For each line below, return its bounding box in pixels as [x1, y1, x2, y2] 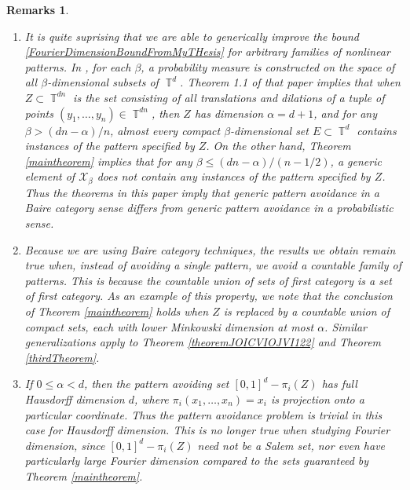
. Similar [324, 318, 367, 335]
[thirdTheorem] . [24, 349, 100, 365]
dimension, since [24, 437, 105, 453]
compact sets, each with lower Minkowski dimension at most [24, 318, 314, 335]
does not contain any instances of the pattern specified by [97, 168, 371, 185]
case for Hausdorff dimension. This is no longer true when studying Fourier [24, 422, 390, 438]
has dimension [194, 104, 264, 121]
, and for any [313, 104, 377, 121]
